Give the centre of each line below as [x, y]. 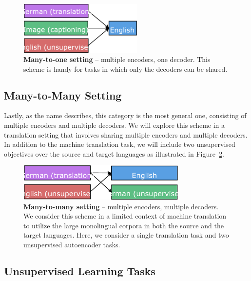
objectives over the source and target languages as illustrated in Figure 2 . [114, 153]
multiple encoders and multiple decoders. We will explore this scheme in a [115, 125]
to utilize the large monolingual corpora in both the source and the [124, 225]
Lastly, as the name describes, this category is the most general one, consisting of [125, 115]
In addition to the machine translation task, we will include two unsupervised [120, 144]
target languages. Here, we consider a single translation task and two [126, 235]
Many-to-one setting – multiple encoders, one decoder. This [117, 59]
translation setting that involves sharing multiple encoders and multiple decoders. [126, 134]
